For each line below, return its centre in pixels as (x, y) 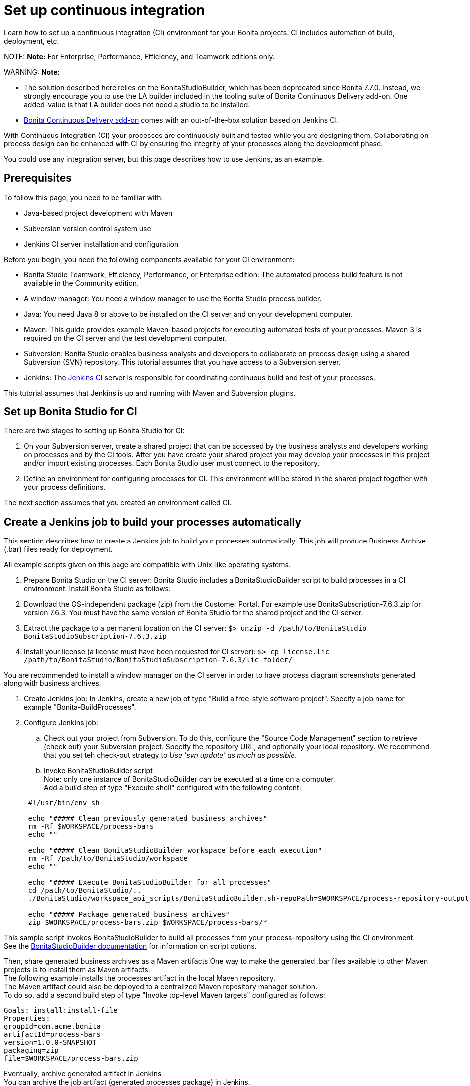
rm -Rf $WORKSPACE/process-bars (91, 827)
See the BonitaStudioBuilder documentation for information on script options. (130, 946)
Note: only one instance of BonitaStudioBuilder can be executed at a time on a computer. (189, 779)
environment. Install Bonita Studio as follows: (98, 589)
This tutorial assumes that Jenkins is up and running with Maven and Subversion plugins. (150, 393)
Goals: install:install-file (61, 1011)
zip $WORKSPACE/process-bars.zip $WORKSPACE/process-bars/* (148, 922)
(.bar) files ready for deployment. (58, 549)
